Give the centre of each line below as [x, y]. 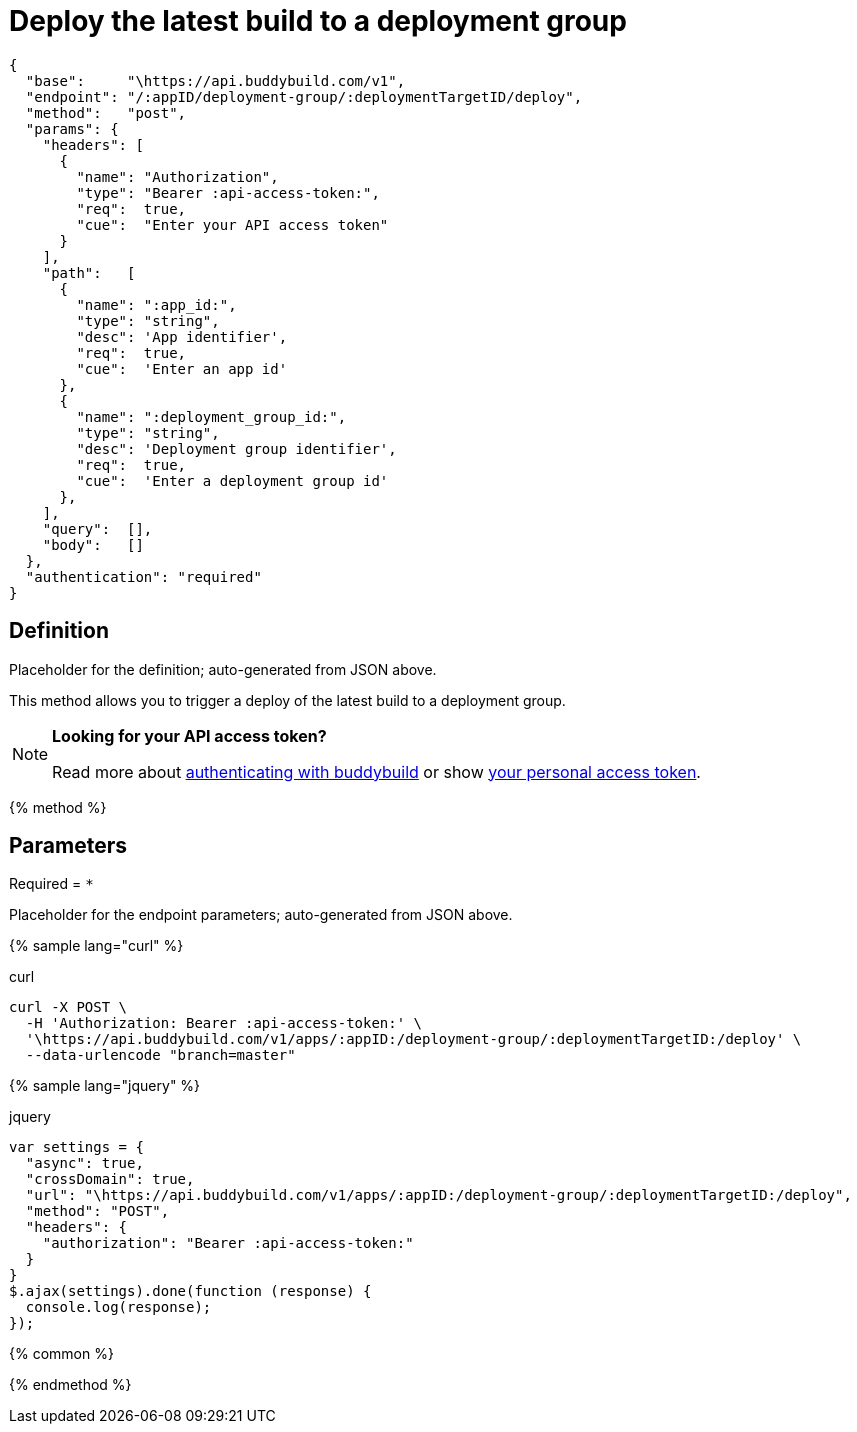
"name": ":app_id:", [156, 304]
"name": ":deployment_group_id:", [211, 416]
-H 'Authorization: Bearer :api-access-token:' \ [224, 1023]
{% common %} [61, 1354]
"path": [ [89, 272]
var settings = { [76, 1147]
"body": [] [93, 544]
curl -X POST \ [68, 1007]
